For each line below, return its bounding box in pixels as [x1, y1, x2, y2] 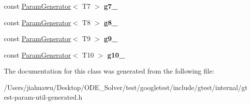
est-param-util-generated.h [4, 91, 82, 102]
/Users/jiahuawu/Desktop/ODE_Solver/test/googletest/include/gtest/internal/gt [4, 82, 248, 92]
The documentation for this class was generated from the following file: [4, 66, 214, 76]
